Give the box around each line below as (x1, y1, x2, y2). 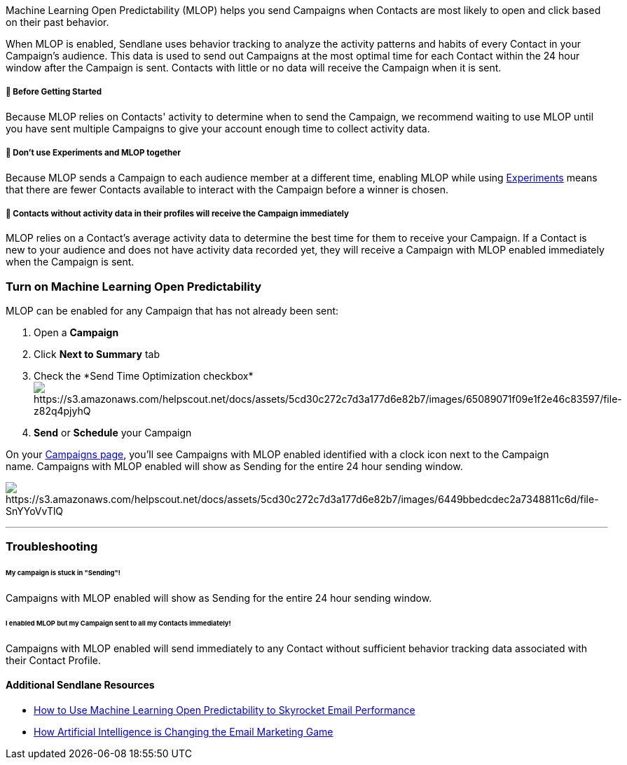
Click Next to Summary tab (34, 348, 160, 361)
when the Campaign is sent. (6, 256, 135, 268)
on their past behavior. (6, 16, 109, 28)
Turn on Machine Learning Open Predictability (6, 279, 262, 294)
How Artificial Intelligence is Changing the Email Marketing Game (34, 726, 333, 738)
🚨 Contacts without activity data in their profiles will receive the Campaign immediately (6, 208, 350, 219)
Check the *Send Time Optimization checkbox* (34, 370, 254, 382)
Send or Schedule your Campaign (34, 427, 192, 439)
